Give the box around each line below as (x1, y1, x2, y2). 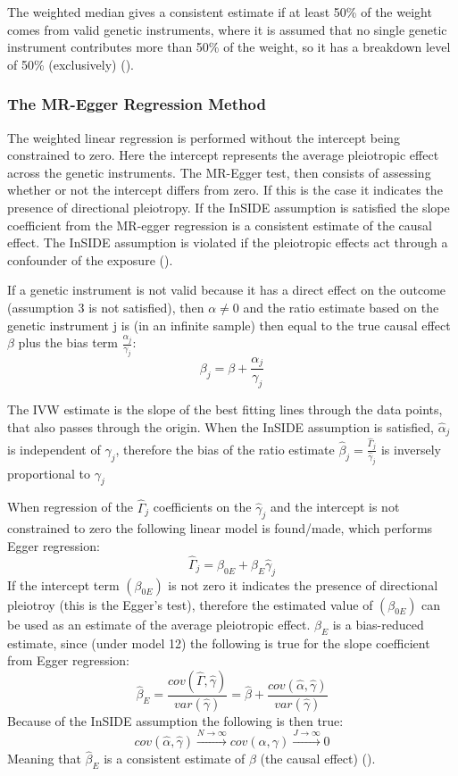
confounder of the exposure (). (7, 250, 173, 269)
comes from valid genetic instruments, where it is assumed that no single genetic (7, 20, 447, 38)
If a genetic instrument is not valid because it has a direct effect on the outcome (7, 280, 446, 299)
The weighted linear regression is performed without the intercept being (7, 128, 400, 146)
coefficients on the (153, 497, 252, 516)
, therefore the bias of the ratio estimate (115, 439, 335, 458)
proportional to (7, 463, 91, 482)
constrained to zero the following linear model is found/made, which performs (7, 519, 433, 538)
